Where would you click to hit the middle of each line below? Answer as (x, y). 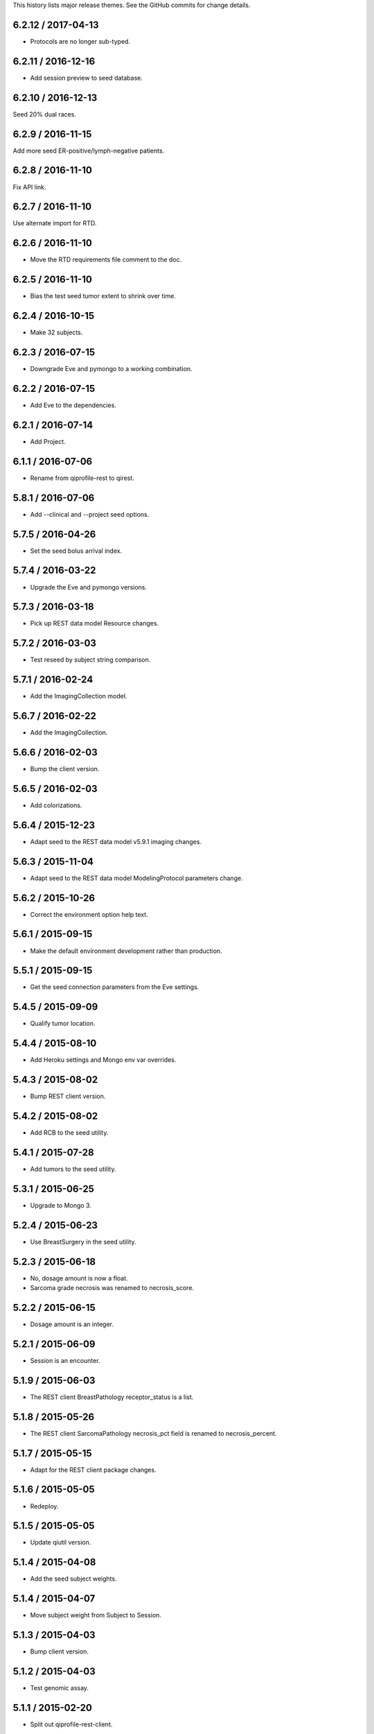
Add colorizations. (56, 805)
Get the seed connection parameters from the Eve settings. (115, 987)
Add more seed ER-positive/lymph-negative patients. (89, 151)
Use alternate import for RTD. (55, 223)
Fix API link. (29, 187)
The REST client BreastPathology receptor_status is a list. (112, 1397)
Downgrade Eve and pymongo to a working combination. (112, 369)
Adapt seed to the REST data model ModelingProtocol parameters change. (136, 878)
